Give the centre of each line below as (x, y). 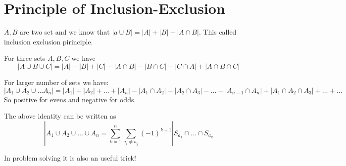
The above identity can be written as (60, 116)
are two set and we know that (65, 32)
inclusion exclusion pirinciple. (49, 41)
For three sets (25, 58)
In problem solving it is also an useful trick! (70, 157)
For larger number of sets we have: (56, 82)
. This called (218, 32)
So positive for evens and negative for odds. (70, 99)
